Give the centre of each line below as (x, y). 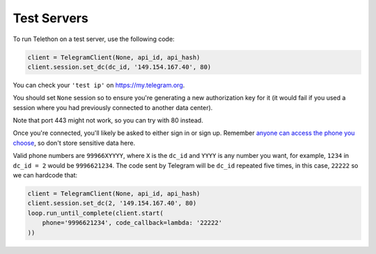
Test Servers (50, 18)
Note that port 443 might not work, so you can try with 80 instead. (108, 120)
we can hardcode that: (45, 175)
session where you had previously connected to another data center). (113, 107)
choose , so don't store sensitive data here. (74, 143)
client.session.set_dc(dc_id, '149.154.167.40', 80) (119, 67)
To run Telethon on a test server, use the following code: (94, 39)
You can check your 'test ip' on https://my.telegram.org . (99, 85)
